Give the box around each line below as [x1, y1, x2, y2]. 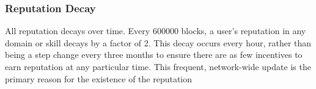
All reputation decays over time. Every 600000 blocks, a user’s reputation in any [5, 24, 306, 37]
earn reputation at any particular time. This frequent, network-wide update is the [5, 60, 311, 73]
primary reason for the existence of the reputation [5, 72, 193, 85]
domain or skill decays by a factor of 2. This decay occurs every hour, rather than [5, 36, 312, 49]
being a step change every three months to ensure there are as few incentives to [5, 48, 303, 61]
